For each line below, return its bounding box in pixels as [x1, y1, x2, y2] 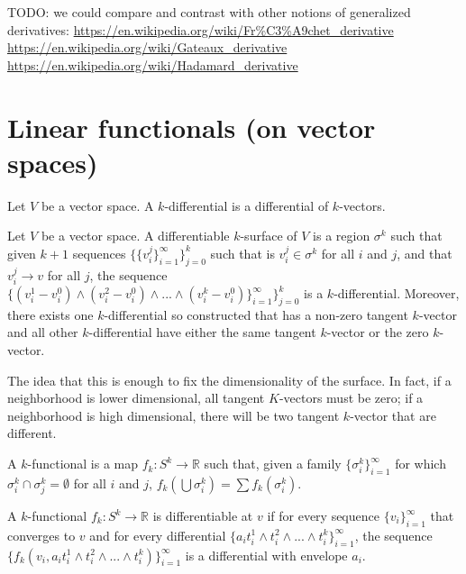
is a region [313, 226, 370, 245]
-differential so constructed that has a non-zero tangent [104, 305, 408, 323]
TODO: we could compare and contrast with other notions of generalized [7, 3, 411, 21]
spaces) [7, 143, 98, 180]
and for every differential [89, 525, 226, 544]
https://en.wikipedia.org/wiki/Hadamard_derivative [7, 55, 298, 74]
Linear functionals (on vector [7, 108, 376, 145]
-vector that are [350, 405, 436, 424]
